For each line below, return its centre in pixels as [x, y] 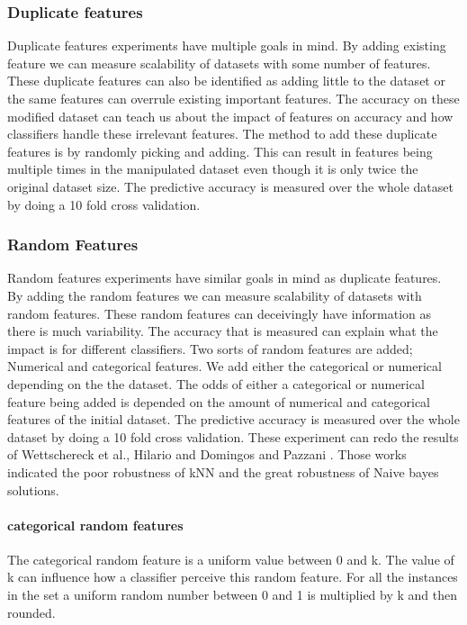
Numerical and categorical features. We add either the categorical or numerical [225, 366]
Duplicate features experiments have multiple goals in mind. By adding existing [227, 45]
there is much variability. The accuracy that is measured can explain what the [223, 331]
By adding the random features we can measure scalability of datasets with [215, 295]
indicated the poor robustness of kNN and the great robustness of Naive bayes [223, 471]
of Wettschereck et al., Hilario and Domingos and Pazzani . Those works [207, 454]
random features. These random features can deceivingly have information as [220, 313]
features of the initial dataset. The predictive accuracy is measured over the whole [233, 419]
